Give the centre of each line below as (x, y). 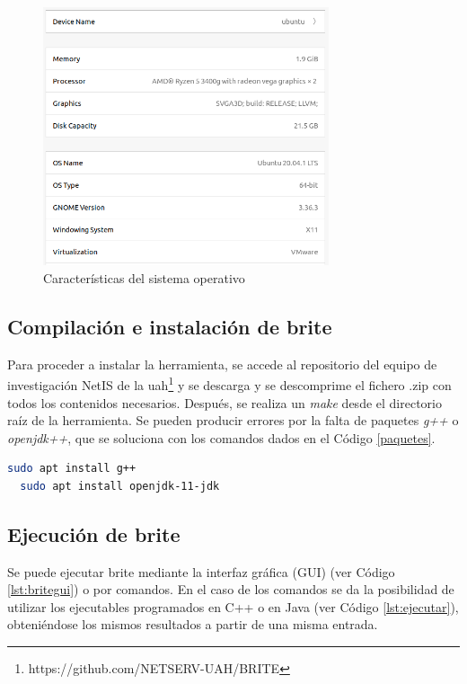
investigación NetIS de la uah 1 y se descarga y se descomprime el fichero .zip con (229, 383)
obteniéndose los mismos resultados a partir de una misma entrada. (193, 624)
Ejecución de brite (94, 533)
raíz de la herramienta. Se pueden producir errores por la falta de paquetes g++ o (233, 420)
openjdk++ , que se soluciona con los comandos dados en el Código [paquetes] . (221, 437)
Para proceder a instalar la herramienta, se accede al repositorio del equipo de (222, 364)
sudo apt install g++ (72, 469)
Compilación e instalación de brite (170, 326)
